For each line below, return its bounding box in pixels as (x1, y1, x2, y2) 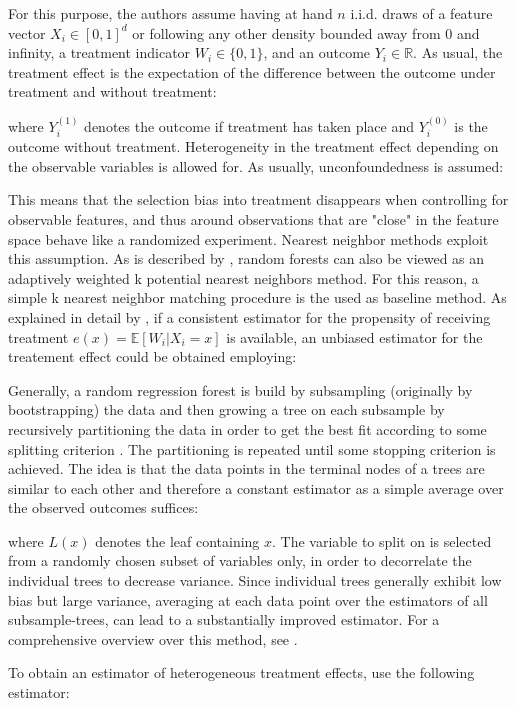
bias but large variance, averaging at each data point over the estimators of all (8, 589, 488, 610)
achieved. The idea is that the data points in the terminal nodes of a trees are (8, 458, 485, 479)
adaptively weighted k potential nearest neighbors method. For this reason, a (8, 267, 479, 288)
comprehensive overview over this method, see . (8, 628, 298, 649)
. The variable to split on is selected (272, 530, 492, 551)
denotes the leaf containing (95, 530, 260, 551)
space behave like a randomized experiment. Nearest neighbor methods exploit (8, 228, 489, 249)
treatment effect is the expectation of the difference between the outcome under (8, 61, 496, 82)
